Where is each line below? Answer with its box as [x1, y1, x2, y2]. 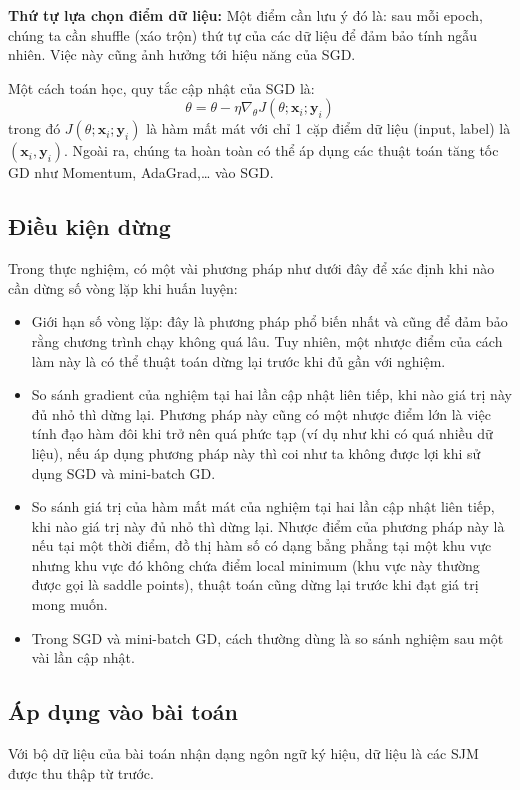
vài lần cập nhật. [31, 647, 135, 668]
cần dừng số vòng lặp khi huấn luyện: [8, 277, 238, 298]
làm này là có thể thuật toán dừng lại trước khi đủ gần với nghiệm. [31, 350, 446, 371]
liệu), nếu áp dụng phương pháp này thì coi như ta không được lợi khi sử [31, 442, 481, 463]
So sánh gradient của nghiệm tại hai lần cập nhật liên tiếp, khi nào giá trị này [31, 384, 512, 405]
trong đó [8, 118, 61, 139]
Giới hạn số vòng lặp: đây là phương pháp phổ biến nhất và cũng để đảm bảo [31, 311, 508, 332]
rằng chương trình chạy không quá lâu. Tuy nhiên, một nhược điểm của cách [31, 330, 503, 351]
